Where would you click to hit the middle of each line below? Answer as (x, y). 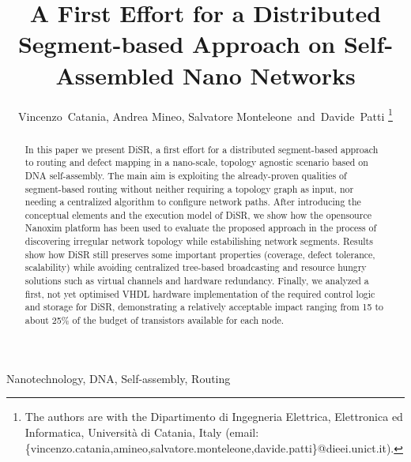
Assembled (115, 75)
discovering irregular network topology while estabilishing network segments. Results (199, 241)
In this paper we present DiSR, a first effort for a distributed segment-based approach (202, 149)
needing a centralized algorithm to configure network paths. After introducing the (193, 202)
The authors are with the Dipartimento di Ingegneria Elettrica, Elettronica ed (214, 417)
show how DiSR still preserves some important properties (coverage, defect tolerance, (200, 254)
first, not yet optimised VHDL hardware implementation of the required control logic (200, 293)
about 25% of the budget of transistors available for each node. (155, 320)
